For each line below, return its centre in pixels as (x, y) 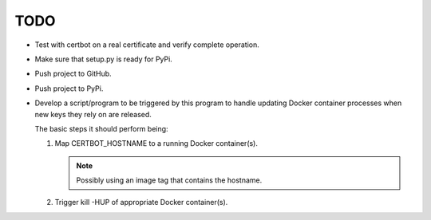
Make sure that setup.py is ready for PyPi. (104, 59)
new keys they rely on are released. (93, 114)
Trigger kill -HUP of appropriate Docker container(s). (141, 202)
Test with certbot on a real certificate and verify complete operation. (147, 45)
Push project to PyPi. (69, 88)
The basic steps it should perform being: (101, 128)
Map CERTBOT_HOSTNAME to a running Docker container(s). (156, 143)
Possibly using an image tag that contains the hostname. (169, 180)
